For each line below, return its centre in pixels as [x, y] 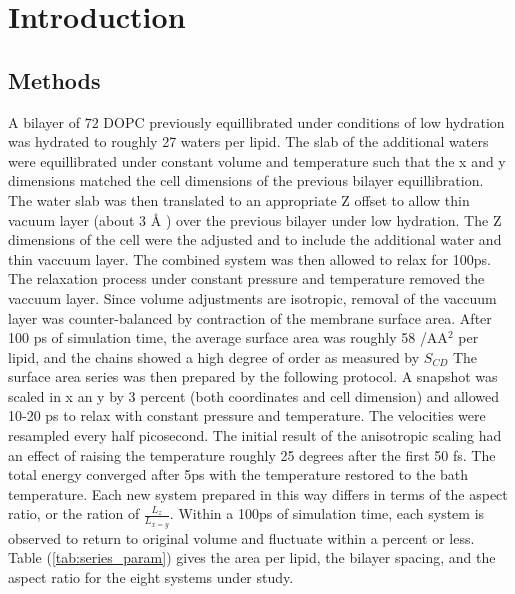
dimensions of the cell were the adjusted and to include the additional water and [255, 239]
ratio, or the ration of [74, 513]
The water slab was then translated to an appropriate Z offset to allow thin [239, 199]
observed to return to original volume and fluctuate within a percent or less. [241, 537]
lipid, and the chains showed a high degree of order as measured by [214, 356]
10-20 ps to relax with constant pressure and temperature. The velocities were [247, 415]
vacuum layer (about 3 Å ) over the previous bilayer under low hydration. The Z [255, 219]
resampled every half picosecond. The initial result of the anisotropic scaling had [255, 435]
